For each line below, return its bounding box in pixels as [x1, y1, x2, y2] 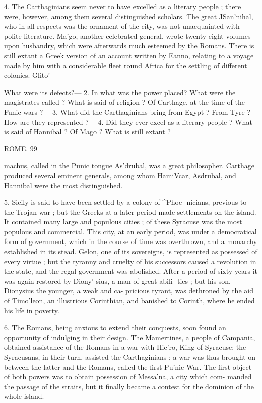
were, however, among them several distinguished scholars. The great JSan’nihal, [4, 11, 253, 21]
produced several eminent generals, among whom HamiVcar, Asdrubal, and [4, 170, 236, 180]
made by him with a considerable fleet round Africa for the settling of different [4, 60, 247, 70]
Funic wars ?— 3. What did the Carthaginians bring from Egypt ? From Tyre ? [4, 106, 251, 117]
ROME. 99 [4, 143, 37, 153]
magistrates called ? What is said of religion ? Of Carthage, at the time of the [4, 97, 245, 107]
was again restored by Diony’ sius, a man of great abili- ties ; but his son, [4, 275, 231, 286]
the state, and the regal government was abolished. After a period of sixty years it [4, 266, 258, 276]
